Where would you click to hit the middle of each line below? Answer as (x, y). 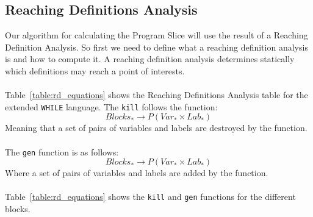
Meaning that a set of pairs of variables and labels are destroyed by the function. (156, 128)
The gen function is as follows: (62, 151)
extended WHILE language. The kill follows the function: (111, 106)
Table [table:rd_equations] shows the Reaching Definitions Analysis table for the (156, 95)
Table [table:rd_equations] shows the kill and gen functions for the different (150, 197)
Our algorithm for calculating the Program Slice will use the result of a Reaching (156, 35)
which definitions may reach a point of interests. (95, 70)
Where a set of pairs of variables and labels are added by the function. (137, 173)
